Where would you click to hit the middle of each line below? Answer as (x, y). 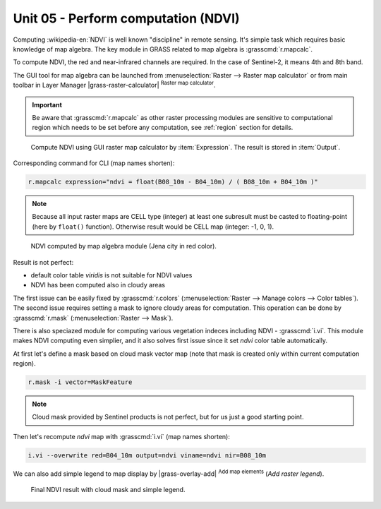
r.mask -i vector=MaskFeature (80, 382)
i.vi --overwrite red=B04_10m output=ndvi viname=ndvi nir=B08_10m (147, 455)
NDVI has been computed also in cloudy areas (98, 285)
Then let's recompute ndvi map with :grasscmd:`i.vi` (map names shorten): (122, 436)
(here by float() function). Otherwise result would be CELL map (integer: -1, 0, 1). (153, 227)
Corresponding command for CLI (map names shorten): (94, 163)
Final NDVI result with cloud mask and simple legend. (108, 490)
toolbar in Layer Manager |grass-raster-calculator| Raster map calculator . (114, 85)
